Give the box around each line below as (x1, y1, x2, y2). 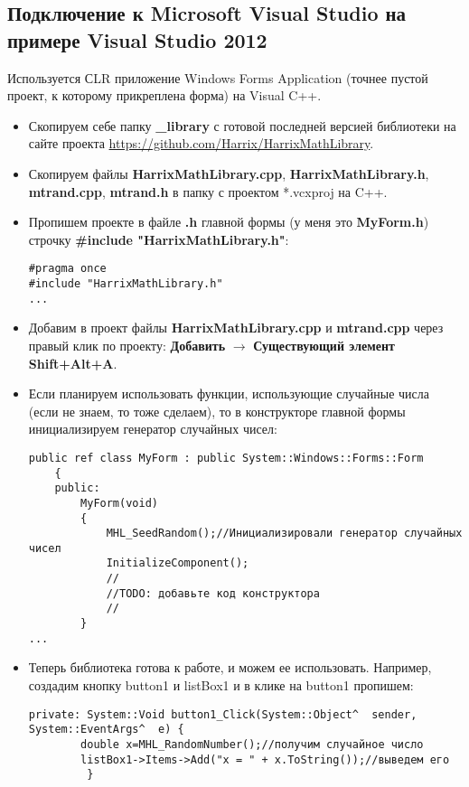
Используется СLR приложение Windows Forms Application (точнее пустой (7, 68, 428, 87)
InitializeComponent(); (106, 557, 249, 570)
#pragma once (28, 262, 107, 276)
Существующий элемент (253, 335, 395, 354)
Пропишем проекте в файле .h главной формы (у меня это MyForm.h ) (28, 212, 429, 231)
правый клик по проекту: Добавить (28, 335, 226, 354)
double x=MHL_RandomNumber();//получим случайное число (80, 737, 424, 751)
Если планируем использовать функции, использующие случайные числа (28, 384, 429, 403)
